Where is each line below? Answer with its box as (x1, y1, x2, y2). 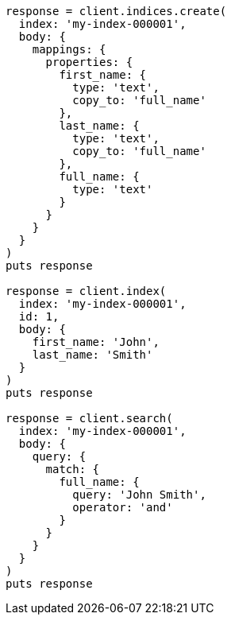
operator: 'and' (72, 501, 173, 514)
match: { (45, 463, 100, 475)
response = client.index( (6, 285, 167, 297)
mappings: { (32, 43, 106, 56)
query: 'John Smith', (72, 488, 206, 501)
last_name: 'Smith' (32, 348, 153, 361)
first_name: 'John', (32, 336, 160, 348)
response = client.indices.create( (6, 5, 227, 17)
